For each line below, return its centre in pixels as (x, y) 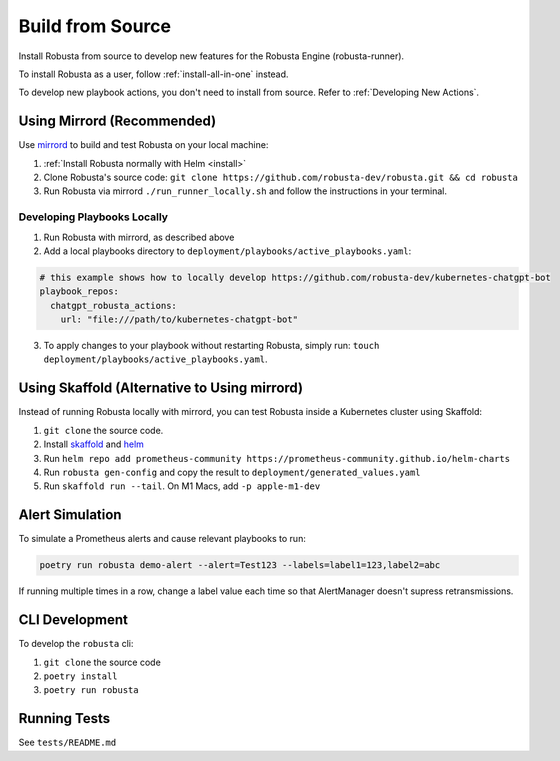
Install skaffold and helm (94, 444)
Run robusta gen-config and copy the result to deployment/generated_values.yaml (232, 472)
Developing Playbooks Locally (93, 217)
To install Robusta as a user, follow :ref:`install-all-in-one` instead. (153, 74)
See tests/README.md (67, 742)
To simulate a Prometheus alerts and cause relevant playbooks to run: (162, 539)
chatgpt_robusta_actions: (113, 305)
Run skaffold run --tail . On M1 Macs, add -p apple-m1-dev (182, 486)
